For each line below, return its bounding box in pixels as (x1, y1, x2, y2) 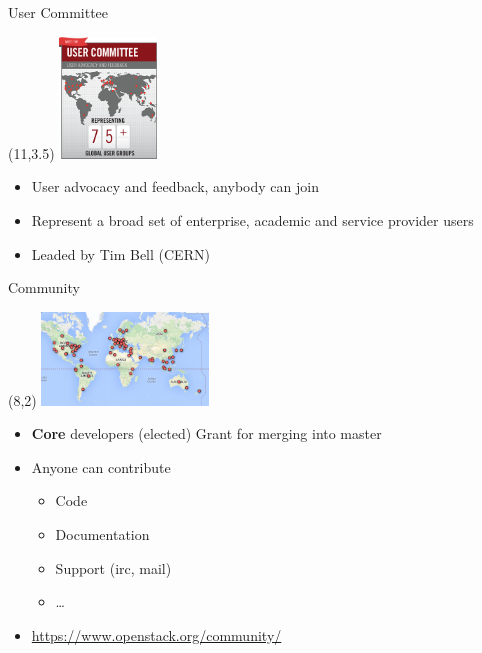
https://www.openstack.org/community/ (31, 624, 282, 645)
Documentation (55, 524, 150, 545)
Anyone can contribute (31, 456, 171, 477)
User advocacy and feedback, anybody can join (31, 176, 319, 197)
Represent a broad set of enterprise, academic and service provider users (31, 209, 474, 230)
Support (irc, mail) (55, 557, 172, 578)
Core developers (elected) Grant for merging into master (31, 423, 382, 444)
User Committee (8, 2, 109, 22)
